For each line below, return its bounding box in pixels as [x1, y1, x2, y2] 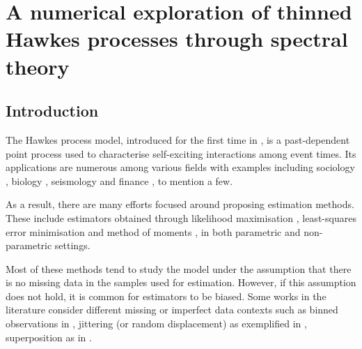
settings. [54, 238, 90, 253]
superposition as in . [6, 329, 92, 344]
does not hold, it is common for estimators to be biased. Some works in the [6, 288, 326, 303]
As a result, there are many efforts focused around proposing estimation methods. [6, 197, 354, 211]
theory [6, 52, 70, 80]
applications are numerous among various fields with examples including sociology [6, 160, 355, 174]
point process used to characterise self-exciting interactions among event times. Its [6, 146, 356, 161]
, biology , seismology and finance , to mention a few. [6, 173, 233, 188]
